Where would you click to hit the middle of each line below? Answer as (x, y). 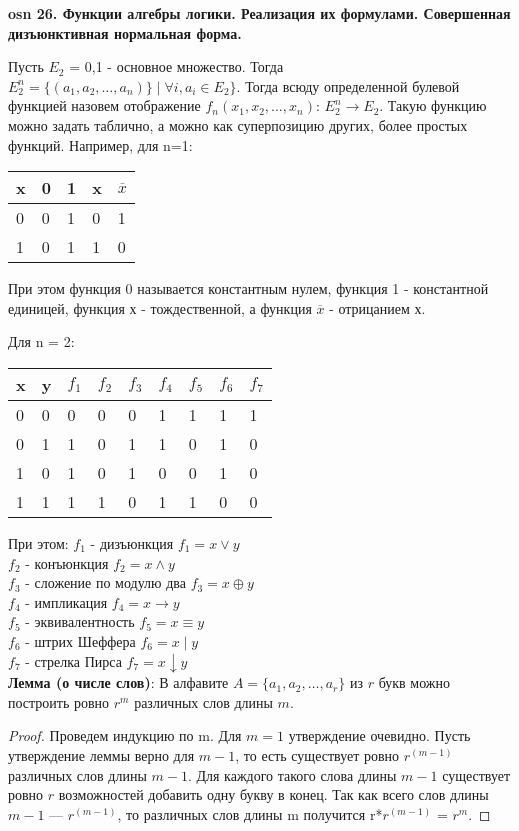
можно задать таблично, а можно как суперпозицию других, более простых (238, 124)
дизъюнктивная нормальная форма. (125, 32)
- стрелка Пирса (73, 660)
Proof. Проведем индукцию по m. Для (125, 735)
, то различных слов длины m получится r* (250, 813)
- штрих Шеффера (80, 640)
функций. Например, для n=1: (100, 144)
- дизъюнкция (132, 542)
